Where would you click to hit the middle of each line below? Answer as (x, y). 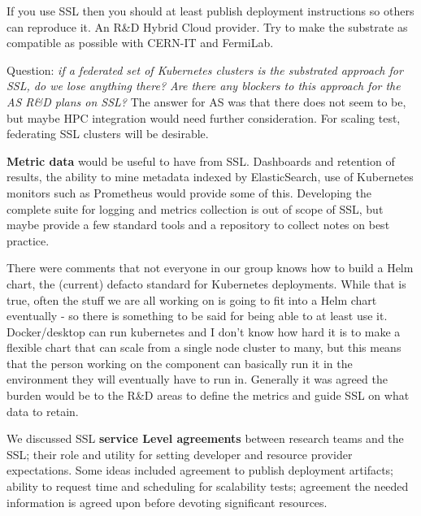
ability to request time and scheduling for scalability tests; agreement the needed (208, 486)
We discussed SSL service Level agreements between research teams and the (205, 438)
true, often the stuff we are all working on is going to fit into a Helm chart (192, 299)
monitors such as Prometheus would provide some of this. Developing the (189, 192)
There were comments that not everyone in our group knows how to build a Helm (210, 268)
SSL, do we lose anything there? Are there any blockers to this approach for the (204, 86)
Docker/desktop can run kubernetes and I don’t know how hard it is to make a (204, 331)
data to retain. (43, 411)
